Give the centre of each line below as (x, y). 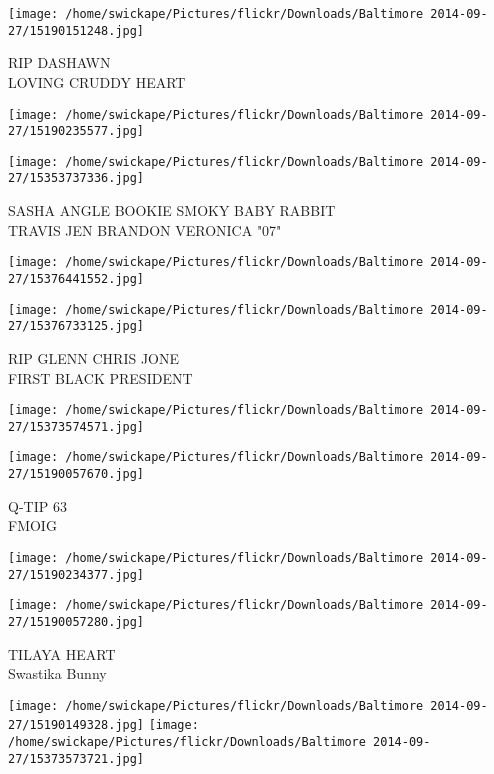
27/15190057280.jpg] (76, 621)
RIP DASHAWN (59, 62)
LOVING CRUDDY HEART (97, 81)
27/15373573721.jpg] (76, 758)
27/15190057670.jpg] (76, 474)
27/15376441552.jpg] (76, 278)
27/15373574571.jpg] (76, 426)
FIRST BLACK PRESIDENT (100, 377)
